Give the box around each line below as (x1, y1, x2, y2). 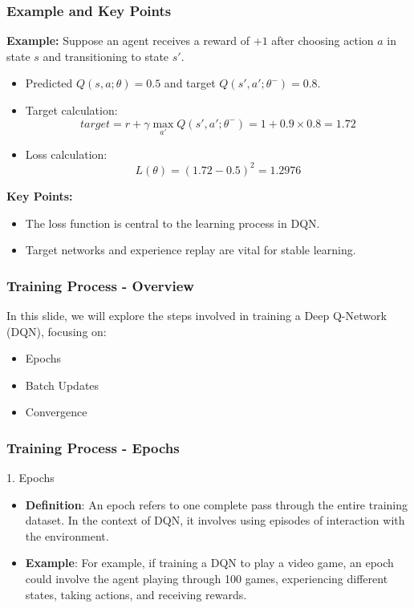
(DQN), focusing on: (6, 322, 107, 339)
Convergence (25, 403, 87, 420)
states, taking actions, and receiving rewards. (25, 586, 247, 602)
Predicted (25, 75, 73, 91)
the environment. (25, 527, 109, 544)
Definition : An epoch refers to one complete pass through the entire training (25, 496, 408, 513)
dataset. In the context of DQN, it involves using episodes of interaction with (25, 512, 405, 529)
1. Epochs (6, 469, 55, 486)
